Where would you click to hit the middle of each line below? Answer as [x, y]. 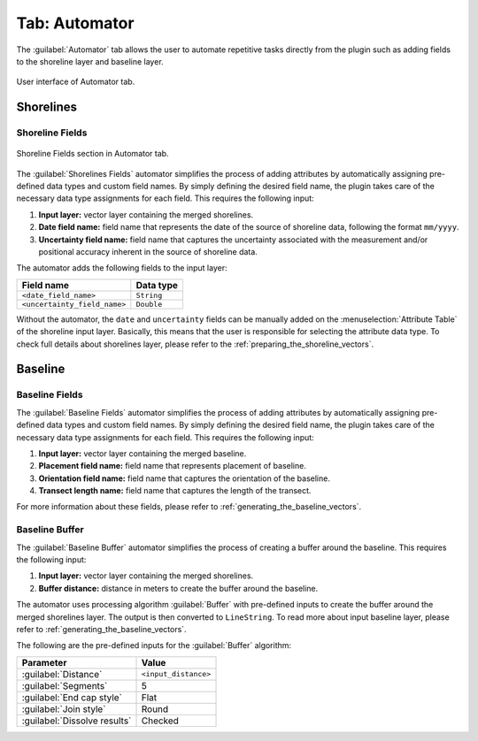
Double [149, 304]
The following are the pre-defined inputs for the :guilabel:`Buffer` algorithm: [154, 646]
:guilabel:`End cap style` [72, 697]
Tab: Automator [75, 23]
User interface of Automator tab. [76, 82]
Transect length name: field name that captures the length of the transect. [175, 491]
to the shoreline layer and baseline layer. [90, 61]
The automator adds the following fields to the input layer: [122, 268]
